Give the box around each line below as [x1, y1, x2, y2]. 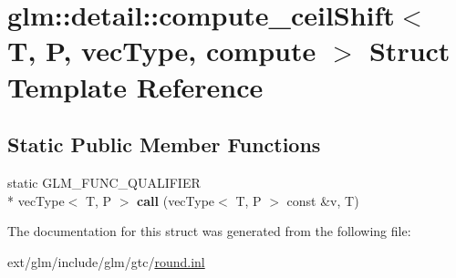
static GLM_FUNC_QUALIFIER [7, 172, 201, 191]
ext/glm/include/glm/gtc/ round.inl [7, 252, 205, 271]
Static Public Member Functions [7, 130, 321, 159]
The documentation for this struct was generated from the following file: [7, 221, 411, 241]
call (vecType [137, 190, 215, 210]
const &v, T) [286, 190, 359, 210]
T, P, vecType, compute [7, 32, 316, 69]
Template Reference [7, 67, 264, 105]
